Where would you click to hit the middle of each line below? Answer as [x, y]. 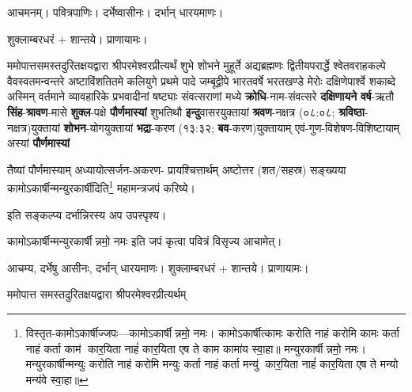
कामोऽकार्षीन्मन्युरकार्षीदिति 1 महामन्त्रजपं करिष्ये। [102, 186]
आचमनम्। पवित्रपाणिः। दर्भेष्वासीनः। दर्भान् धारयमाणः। [115, 12]
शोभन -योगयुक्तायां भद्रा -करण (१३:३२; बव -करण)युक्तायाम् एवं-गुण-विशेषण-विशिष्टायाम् [232, 127]
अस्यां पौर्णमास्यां [38, 143]
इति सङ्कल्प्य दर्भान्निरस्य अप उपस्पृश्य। [87, 214]
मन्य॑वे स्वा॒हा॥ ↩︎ [57, 379]
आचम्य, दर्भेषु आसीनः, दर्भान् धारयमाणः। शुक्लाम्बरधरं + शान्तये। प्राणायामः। [158, 267]
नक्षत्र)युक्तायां [34, 127]
